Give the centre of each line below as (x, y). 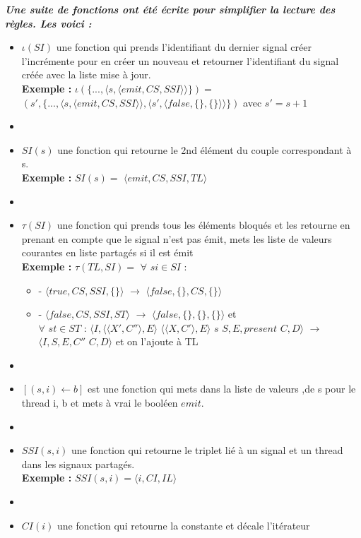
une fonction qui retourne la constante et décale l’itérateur (183, 525)
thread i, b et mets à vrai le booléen (100, 403)
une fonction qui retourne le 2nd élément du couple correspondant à (205, 149)
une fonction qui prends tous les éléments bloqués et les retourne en (203, 225)
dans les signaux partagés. (78, 464)
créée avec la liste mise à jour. (86, 74)
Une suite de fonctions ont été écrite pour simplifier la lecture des (170, 9)
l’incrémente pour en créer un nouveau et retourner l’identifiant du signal (180, 60)
